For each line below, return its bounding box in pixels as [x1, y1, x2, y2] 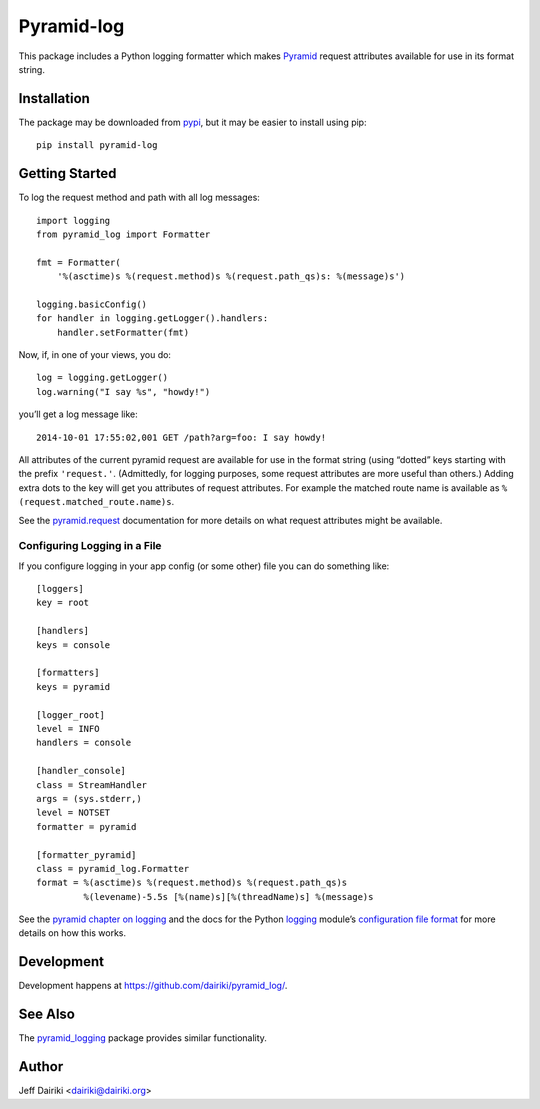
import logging [36, 215, 111, 226]
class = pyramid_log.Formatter [36, 863, 190, 874]
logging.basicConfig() [36, 298, 148, 310]
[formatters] [36, 667, 100, 679]
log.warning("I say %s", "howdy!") [36, 386, 211, 397]
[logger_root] [36, 709, 105, 720]
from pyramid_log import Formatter [36, 228, 211, 240]
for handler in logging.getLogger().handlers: [36, 313, 269, 324]
